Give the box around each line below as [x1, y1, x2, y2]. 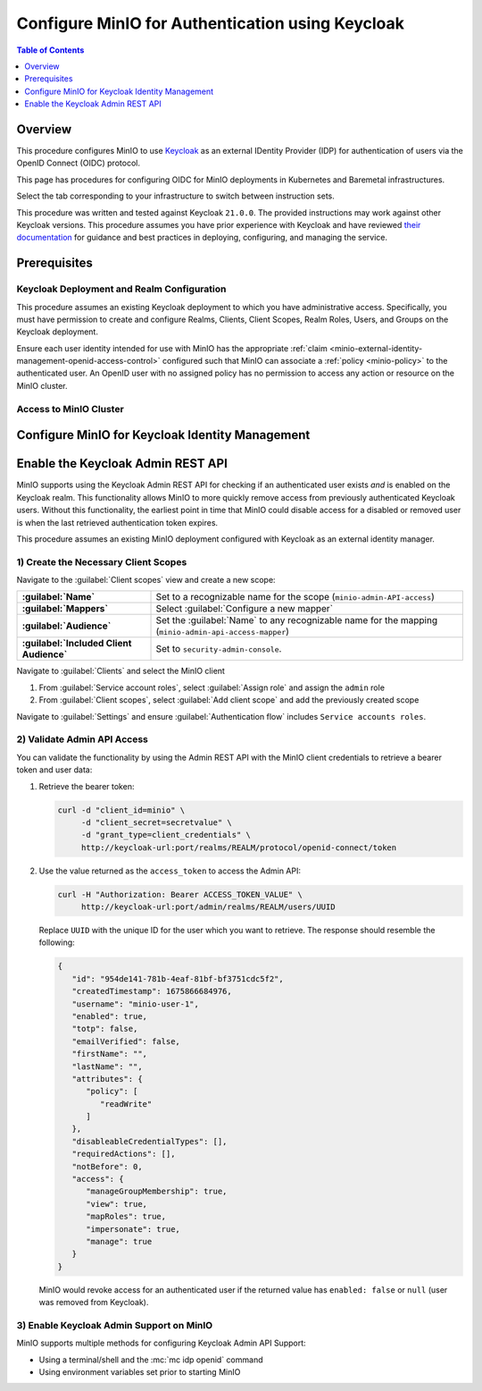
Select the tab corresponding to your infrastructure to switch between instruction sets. [16, 190, 335, 201]
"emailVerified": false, [71, 1036, 180, 1046]
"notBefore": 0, [71, 1161, 143, 1171]
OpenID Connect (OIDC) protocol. [16, 157, 140, 169]
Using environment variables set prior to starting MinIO [38, 1367, 241, 1378]
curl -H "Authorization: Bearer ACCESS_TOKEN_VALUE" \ [57, 889, 303, 899]
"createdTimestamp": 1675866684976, [71, 986, 232, 997]
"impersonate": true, [86, 1224, 180, 1234]
